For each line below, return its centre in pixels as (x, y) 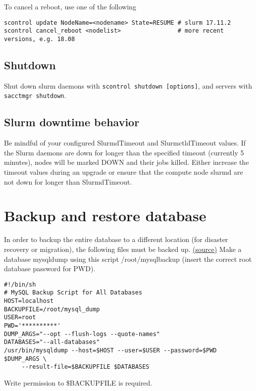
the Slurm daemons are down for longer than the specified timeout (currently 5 (124, 152)
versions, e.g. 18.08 (40, 39)
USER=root (20, 318)
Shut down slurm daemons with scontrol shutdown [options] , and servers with (128, 85)
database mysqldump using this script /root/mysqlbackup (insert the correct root (128, 259)
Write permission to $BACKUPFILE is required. (78, 382)
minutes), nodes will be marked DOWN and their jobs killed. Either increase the (127, 162)
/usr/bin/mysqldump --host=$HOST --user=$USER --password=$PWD (110, 350)
